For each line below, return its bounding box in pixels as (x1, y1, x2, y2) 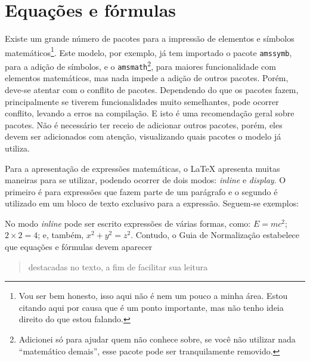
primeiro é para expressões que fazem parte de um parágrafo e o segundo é (5, 185, 278, 198)
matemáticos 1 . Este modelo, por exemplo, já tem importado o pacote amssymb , (5, 44, 292, 58)
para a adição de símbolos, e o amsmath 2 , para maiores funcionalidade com (5, 58, 276, 72)
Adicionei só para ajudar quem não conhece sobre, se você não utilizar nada (18, 333, 296, 345)
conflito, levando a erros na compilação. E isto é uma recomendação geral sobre (5, 107, 294, 119)
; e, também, (38, 229, 84, 241)
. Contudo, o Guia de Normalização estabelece (131, 229, 300, 241)
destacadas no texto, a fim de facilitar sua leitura (28, 260, 208, 273)
